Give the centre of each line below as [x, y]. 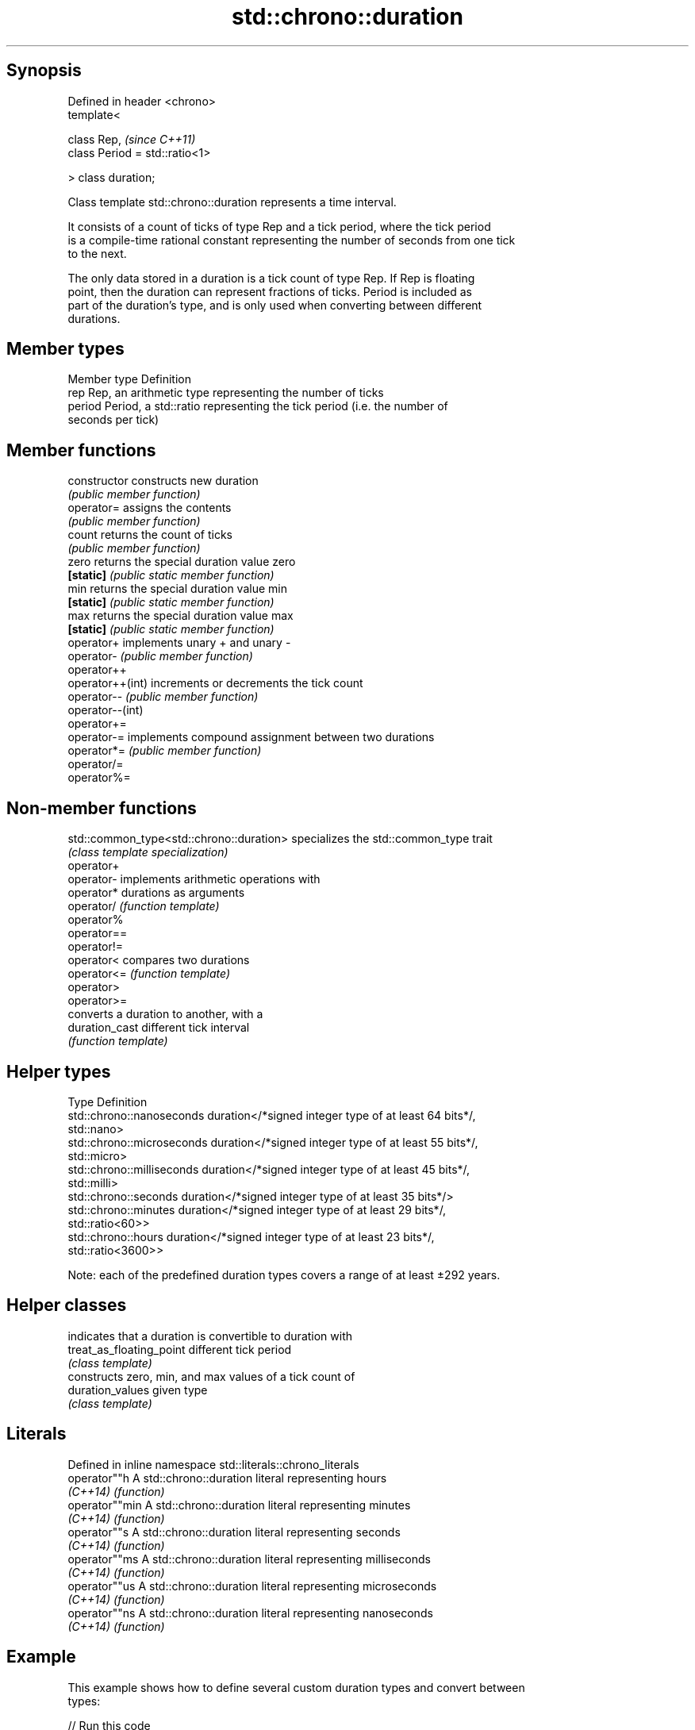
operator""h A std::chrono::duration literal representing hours [227, 1478]
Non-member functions [102, 808]
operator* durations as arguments [156, 893]
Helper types [59, 1071]
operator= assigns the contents [150, 508]
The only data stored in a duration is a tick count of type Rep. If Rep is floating [271, 278]
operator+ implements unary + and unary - [179, 643]
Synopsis [44, 71]
